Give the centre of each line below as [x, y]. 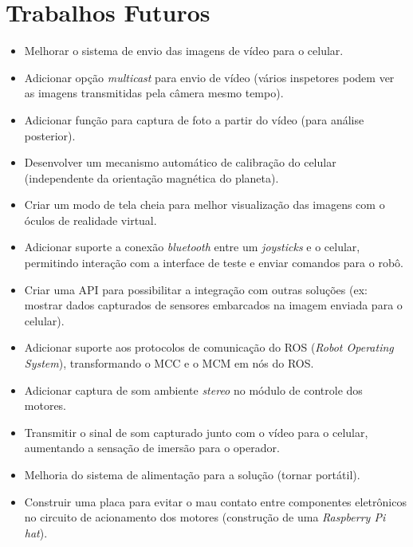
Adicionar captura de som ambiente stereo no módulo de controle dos [193, 390]
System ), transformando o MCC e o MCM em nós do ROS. [169, 363]
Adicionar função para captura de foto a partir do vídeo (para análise [194, 119]
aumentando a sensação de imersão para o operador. [152, 448]
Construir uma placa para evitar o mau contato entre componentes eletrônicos [215, 501]
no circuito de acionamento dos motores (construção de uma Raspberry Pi [205, 517]
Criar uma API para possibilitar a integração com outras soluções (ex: [196, 289]
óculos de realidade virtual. [90, 220]
